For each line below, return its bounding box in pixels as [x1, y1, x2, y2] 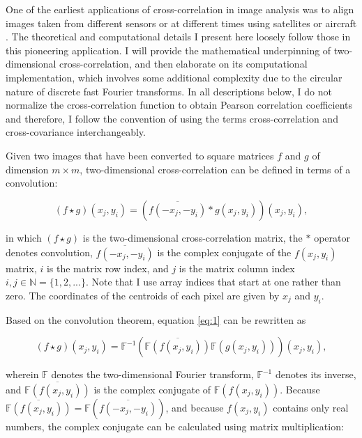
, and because [165, 400, 224, 414]
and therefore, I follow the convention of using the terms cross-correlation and [6, 111, 338, 125]
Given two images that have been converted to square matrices [6, 148, 274, 162]
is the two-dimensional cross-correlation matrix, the [82, 230, 303, 244]
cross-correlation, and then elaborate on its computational [59, 56, 308, 71]
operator [314, 230, 350, 244]
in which [6, 230, 42, 244]
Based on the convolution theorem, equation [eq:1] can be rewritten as [6, 312, 306, 327]
